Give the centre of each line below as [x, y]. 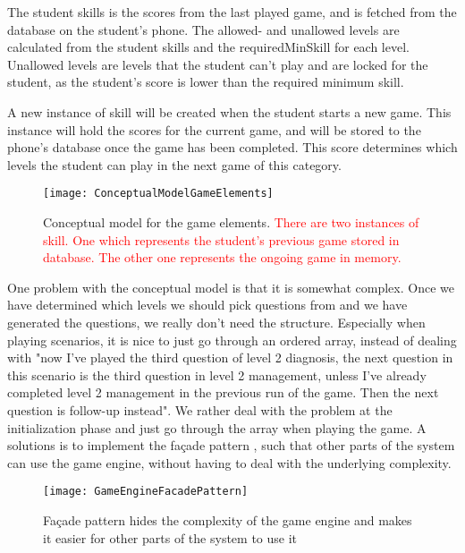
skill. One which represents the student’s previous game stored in [221, 239]
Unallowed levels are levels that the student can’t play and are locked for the [218, 64]
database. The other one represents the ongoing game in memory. [222, 257]
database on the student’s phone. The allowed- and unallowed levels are [203, 29]
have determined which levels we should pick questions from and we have [207, 305]
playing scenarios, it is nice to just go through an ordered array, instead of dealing [232, 340]
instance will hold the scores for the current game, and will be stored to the [214, 129]
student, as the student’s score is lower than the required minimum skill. [206, 82]
